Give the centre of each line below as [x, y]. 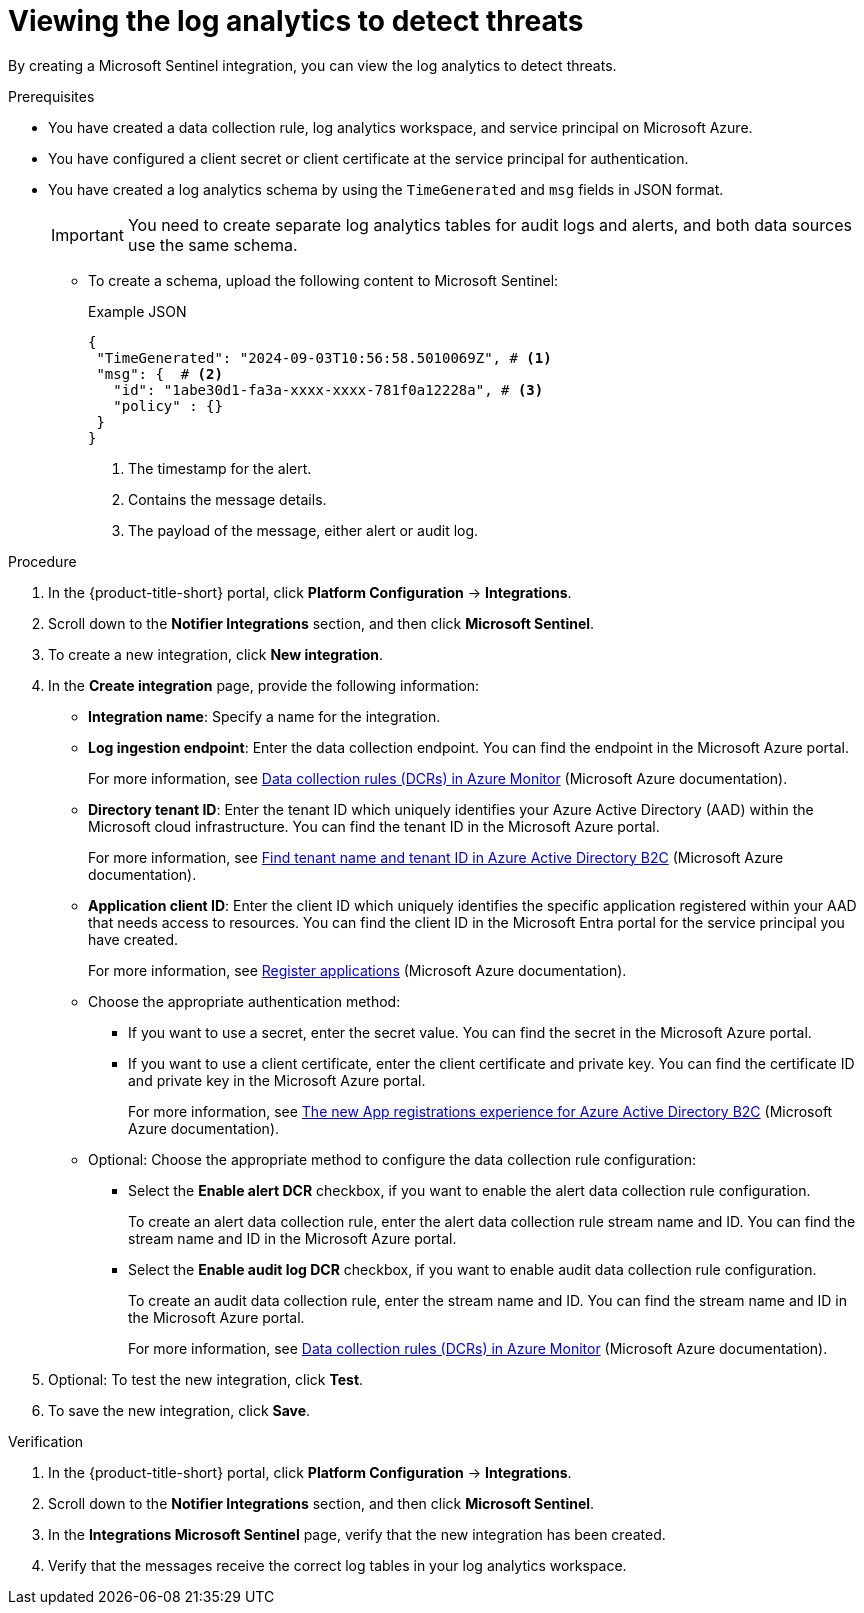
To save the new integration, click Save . [179, 1410]
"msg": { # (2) [159, 373]
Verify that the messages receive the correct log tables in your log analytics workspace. [337, 1565]
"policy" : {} [168, 405]
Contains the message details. [227, 499]
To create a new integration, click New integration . [216, 654]
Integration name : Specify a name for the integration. [264, 716]
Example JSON [137, 311]
